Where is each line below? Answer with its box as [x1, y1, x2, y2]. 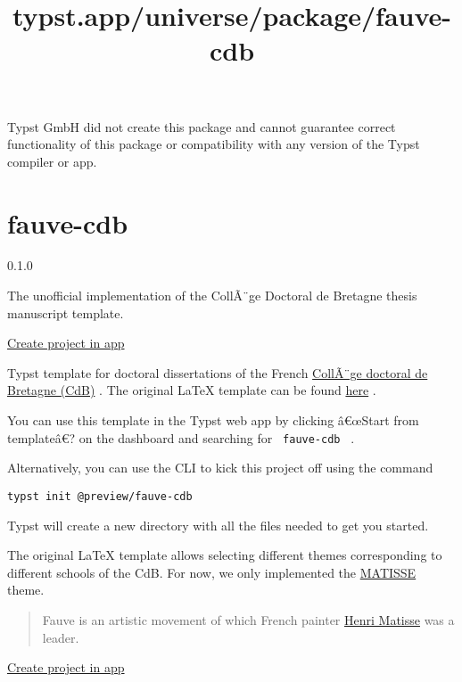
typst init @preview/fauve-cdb [7, 489, 193, 503]
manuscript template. [7, 303, 124, 322]
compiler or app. [7, 152, 97, 170]
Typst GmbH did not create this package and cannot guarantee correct [7, 117, 396, 136]
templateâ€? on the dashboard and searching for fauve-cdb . [7, 428, 355, 447]
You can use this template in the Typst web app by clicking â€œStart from [7, 411, 419, 430]
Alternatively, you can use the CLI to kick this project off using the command [7, 458, 433, 477]
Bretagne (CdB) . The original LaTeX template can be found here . [7, 381, 376, 399]
